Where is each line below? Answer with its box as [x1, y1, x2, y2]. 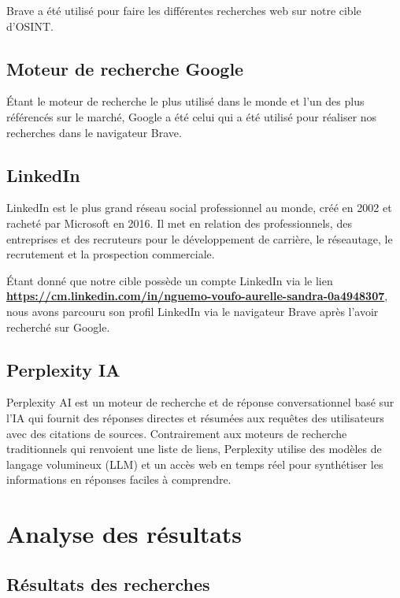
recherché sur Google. [6, 318, 110, 335]
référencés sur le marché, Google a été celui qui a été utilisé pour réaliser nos [6, 108, 377, 124]
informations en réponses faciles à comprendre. [6, 471, 231, 488]
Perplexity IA [6, 357, 120, 381]
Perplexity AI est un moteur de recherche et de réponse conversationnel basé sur [6, 394, 394, 410]
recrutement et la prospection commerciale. [6, 246, 215, 262]
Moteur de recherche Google [6, 56, 244, 80]
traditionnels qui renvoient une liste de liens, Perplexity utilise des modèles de [6, 440, 382, 457]
